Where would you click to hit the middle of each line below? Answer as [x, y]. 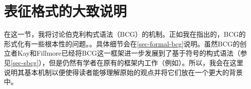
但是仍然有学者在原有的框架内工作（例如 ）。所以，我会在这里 [146, 62]
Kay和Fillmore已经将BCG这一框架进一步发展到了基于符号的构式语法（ [129, 53]
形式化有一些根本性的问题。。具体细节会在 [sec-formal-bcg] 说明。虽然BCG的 [122, 43]
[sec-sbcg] [25, 62]
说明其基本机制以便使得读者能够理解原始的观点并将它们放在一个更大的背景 [123, 72]
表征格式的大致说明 [66, 11]
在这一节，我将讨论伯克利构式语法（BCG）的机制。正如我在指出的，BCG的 [125, 34]
